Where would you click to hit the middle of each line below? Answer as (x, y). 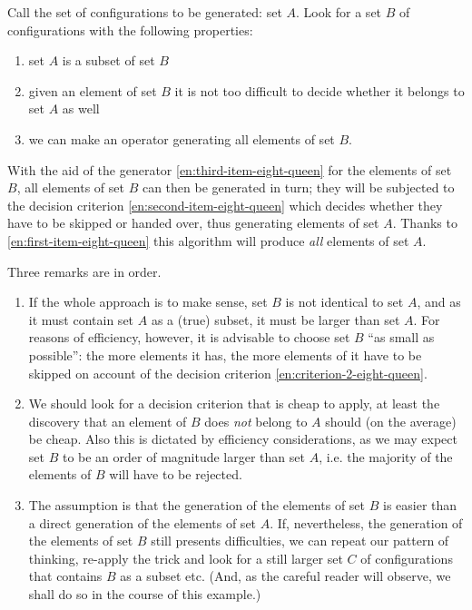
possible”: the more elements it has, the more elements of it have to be (225, 354)
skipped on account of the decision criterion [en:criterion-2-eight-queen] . (228, 373)
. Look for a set (339, 12)
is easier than (420, 505)
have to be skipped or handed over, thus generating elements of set (193, 223)
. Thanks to (425, 223)
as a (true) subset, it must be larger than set (275, 319)
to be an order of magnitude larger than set (183, 456)
